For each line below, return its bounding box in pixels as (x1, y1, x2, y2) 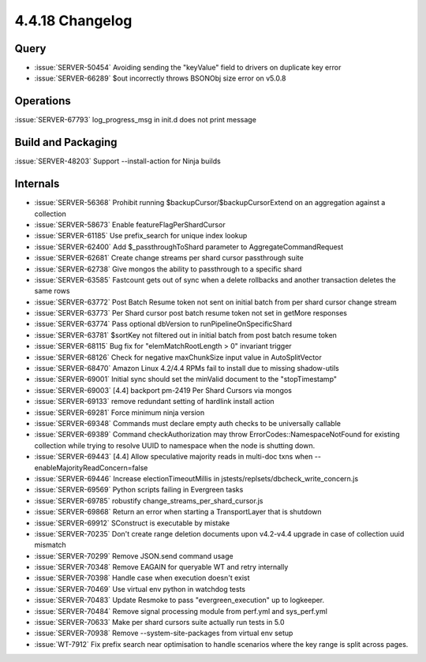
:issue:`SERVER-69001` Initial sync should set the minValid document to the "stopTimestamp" (34, 375, 338, 384)
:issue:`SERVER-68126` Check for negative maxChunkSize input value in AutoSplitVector (34, 352, 323, 362)
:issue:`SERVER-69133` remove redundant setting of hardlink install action (34, 397, 275, 406)
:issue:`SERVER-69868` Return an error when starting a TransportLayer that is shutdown (34, 507, 323, 517)
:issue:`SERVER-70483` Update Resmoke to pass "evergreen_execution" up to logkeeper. (34, 596, 325, 605)
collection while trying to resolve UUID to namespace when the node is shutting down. (34, 440, 316, 450)
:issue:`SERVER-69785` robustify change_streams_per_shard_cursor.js (34, 496, 263, 505)
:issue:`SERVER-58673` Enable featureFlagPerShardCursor (34, 219, 226, 229)
